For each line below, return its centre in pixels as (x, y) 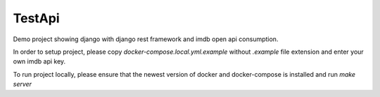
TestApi (36, 18)
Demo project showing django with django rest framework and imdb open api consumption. (146, 39)
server (22, 84)
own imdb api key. (39, 61)
